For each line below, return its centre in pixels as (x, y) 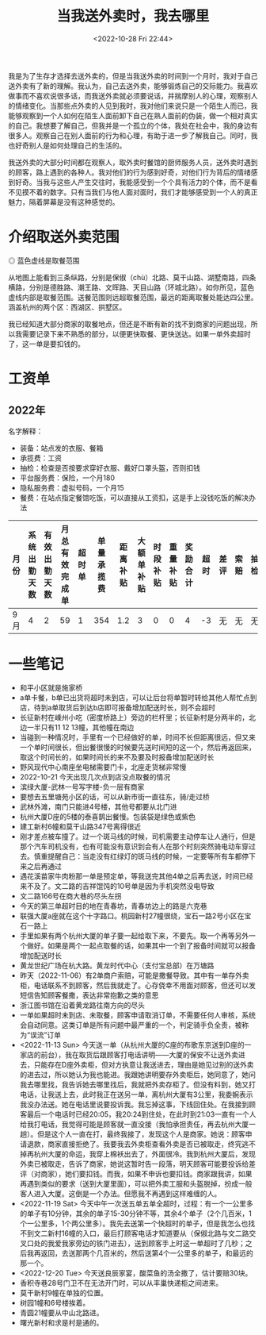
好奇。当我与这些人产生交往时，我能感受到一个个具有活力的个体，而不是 (133, 182)
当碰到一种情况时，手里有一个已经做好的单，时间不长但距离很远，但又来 (137, 737)
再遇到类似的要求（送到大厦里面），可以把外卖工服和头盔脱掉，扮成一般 (136, 1183)
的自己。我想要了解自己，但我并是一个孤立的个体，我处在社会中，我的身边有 (133, 125)
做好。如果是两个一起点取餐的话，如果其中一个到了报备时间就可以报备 (141, 945)
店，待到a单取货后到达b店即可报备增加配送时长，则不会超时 (118, 707)
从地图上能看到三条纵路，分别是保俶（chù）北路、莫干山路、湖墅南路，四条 (132, 277)
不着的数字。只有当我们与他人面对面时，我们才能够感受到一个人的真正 (143, 192)
